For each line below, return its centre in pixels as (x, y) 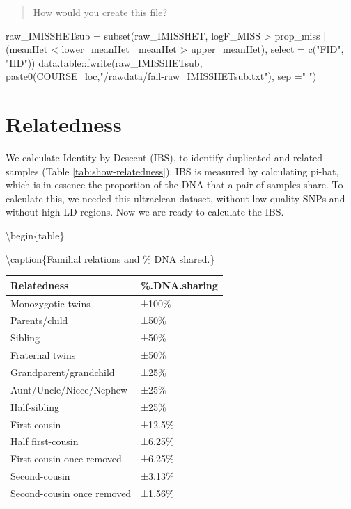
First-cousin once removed (66, 459)
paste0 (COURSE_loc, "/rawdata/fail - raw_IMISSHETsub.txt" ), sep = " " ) (161, 76)
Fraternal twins (43, 355)
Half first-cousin (45, 441)
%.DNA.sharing (179, 285)
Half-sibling (35, 406)
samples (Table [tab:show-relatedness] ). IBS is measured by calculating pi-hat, (172, 171)
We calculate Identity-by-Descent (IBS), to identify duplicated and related (164, 157)
